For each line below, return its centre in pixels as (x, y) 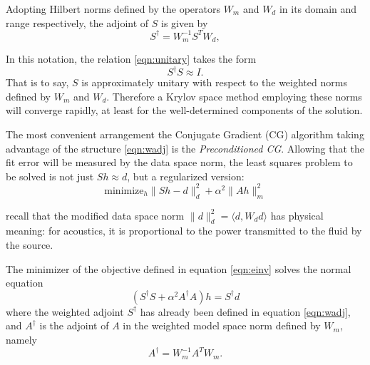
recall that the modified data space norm (95, 215)
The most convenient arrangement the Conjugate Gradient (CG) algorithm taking (185, 134)
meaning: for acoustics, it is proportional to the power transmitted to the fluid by (184, 231)
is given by (184, 22)
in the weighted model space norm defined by (222, 325)
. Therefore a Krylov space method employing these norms (234, 96)
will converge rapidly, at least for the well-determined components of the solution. (184, 110)
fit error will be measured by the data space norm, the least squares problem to (179, 162)
